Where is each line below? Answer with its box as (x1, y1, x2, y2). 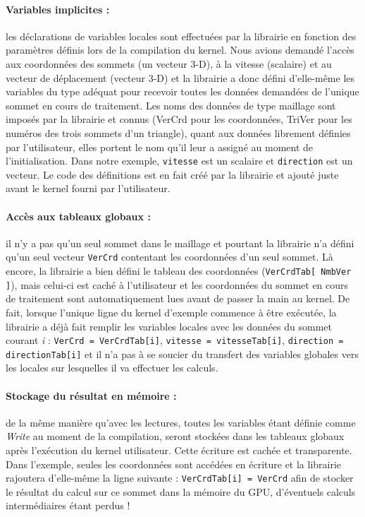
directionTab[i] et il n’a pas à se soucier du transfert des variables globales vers (6, 346, 359, 361)
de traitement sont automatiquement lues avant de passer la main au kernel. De (6, 291, 350, 306)
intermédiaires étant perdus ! (6, 498, 130, 513)
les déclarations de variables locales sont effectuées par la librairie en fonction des (6, 28, 357, 43)
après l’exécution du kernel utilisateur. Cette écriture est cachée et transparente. (6, 443, 352, 458)
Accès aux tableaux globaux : (6, 208, 151, 223)
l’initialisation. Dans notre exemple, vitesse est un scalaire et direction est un (6, 153, 353, 168)
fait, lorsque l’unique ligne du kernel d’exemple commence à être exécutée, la (6, 304, 337, 319)
